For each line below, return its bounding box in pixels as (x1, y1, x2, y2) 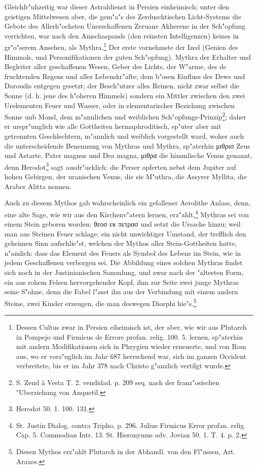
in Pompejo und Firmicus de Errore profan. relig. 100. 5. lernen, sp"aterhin (16, 331, 243, 342)
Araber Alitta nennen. (4, 181, 72, 191)
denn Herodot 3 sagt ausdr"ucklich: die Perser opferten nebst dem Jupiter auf (4, 160, 236, 172)
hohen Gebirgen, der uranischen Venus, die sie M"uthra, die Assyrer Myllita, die (4, 171, 247, 182)
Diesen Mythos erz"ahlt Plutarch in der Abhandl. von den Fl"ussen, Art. (16, 446, 236, 457)
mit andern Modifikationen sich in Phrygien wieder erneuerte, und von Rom (16, 341, 247, 352)
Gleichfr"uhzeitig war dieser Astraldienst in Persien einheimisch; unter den (4, 1, 229, 11)
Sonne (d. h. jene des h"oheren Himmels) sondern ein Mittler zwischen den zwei (4, 90, 245, 100)
